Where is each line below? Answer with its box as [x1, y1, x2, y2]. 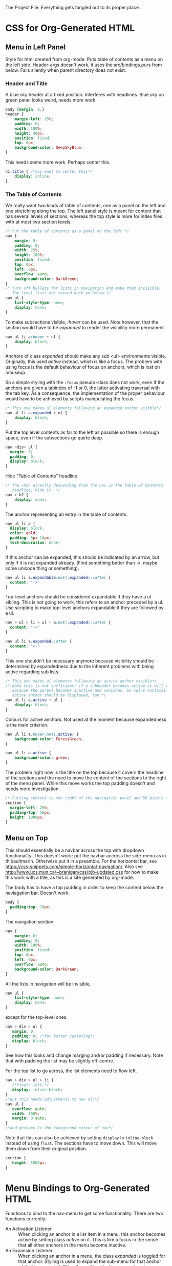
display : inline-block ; [12, 1087, 63, 1093]
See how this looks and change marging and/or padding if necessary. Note [5, 1052, 163, 1058]
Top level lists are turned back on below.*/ [12, 291, 111, 296]
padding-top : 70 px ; [10, 905, 52, 910]
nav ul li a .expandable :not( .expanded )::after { [5, 575, 111, 580]
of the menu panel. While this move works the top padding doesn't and [5, 780, 155, 787]
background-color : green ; [14, 755, 70, 760]
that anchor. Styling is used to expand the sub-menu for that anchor [18, 1258, 161, 1264]
